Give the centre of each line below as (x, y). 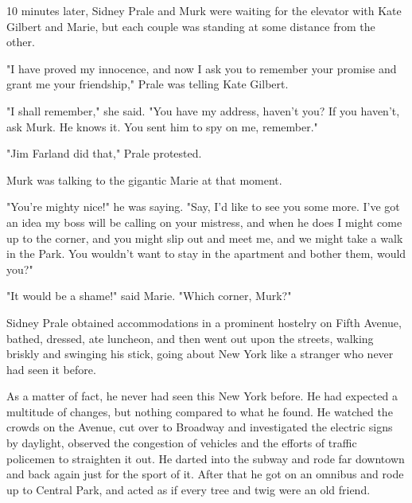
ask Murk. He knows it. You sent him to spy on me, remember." (162, 126)
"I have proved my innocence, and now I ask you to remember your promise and (202, 68)
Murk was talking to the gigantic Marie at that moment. (144, 179)
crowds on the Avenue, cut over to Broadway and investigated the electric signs (200, 427)
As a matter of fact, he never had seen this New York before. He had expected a (202, 396)
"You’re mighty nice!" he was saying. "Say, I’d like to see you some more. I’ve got (203, 207)
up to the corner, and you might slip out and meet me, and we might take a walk (205, 238)
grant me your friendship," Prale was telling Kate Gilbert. (148, 84)
